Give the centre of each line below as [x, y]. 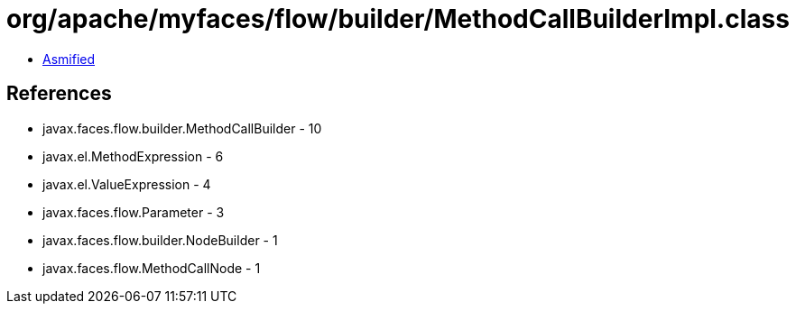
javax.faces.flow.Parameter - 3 [134, 212]
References [59, 94]
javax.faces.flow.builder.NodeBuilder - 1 [160, 240]
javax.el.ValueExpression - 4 [127, 184]
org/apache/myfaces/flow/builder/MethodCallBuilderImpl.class [398, 19]
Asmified [69, 59]
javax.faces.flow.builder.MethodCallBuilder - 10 [182, 128]
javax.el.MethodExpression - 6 [133, 156]
